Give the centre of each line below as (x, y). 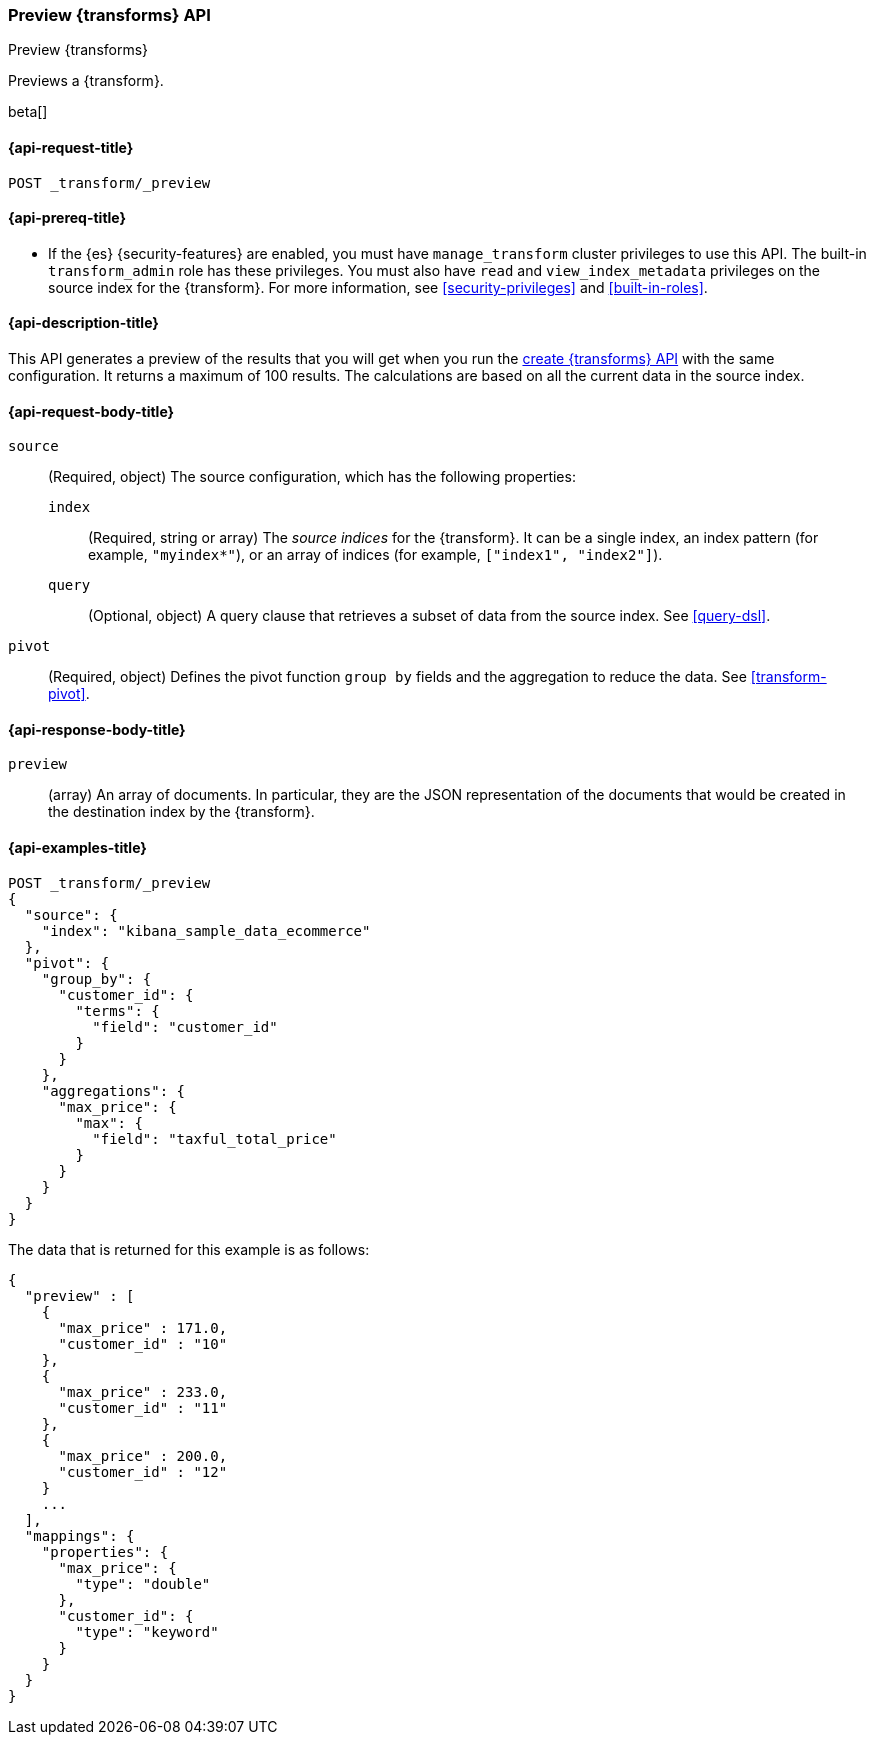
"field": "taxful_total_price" (214, 1138)
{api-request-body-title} (91, 411)
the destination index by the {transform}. (181, 812)
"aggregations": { (113, 1090)
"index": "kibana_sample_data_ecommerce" (206, 930)
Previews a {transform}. (86, 81)
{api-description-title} (83, 323)
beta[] (28, 112)
